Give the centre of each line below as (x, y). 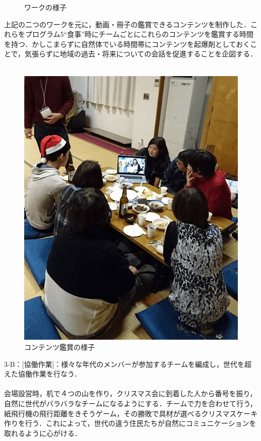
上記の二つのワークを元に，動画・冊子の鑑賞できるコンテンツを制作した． (127, 24)
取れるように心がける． (43, 433)
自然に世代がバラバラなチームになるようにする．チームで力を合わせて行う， (130, 403)
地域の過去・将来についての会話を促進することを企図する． (158, 54)
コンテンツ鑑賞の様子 (59, 347)
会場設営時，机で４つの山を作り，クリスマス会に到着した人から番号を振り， (130, 393)
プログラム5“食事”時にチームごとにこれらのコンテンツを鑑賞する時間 (139, 34)
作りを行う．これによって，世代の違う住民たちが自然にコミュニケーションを (130, 423)
